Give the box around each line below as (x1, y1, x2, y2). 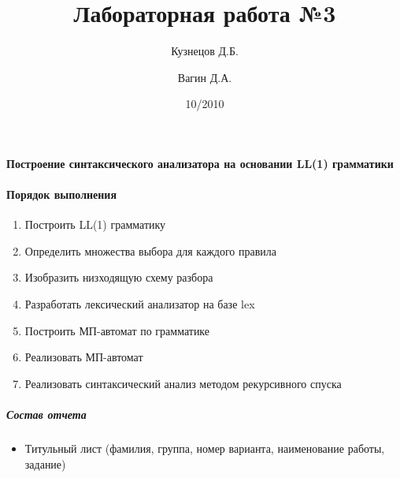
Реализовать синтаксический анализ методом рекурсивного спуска (24, 375, 342, 391)
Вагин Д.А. (177, 69, 232, 85)
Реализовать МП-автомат (24, 349, 143, 365)
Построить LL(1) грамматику (24, 216, 166, 233)
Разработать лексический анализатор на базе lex (24, 296, 255, 312)
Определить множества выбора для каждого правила (24, 242, 276, 259)
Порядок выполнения (6, 186, 117, 203)
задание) (24, 455, 66, 472)
